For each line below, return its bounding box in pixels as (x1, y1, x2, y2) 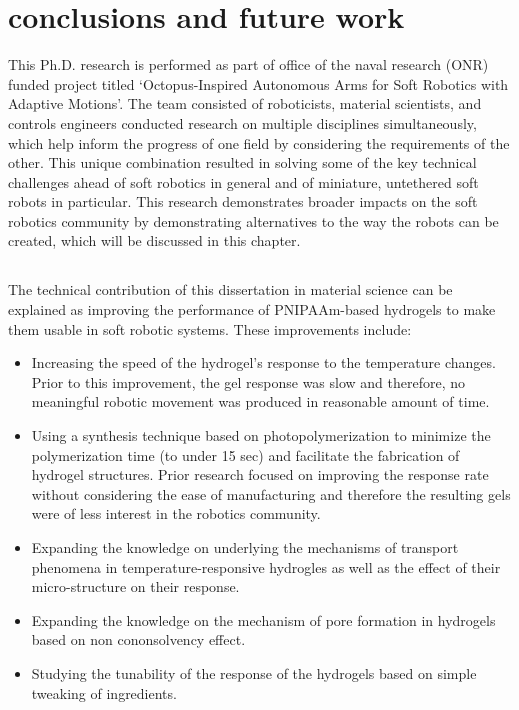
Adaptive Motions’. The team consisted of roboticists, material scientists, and (8, 93, 482, 114)
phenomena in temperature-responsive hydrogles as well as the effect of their (31, 556, 501, 577)
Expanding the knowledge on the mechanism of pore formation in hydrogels (31, 609, 496, 630)
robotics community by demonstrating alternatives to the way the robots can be (8, 210, 499, 231)
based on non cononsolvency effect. (31, 629, 246, 650)
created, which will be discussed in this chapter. (8, 230, 301, 251)
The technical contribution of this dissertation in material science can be (8, 279, 453, 300)
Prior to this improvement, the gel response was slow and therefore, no (31, 371, 466, 392)
